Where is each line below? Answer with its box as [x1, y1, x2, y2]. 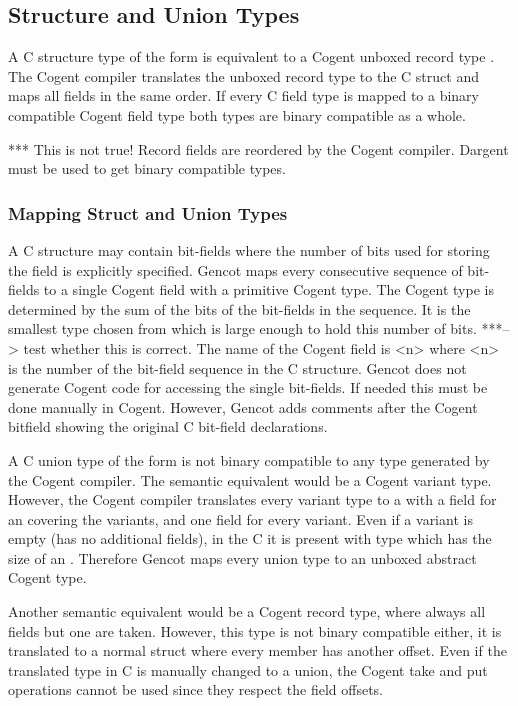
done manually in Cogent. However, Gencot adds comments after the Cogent [8, 396, 478, 417]
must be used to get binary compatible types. [8, 158, 286, 179]
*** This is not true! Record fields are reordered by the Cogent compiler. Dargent [8, 138, 509, 159]
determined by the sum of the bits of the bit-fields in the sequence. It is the [8, 298, 471, 319]
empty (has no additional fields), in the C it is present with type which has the [8, 528, 492, 549]
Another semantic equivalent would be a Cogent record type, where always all [8, 601, 486, 622]
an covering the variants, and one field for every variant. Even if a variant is [8, 508, 473, 529]
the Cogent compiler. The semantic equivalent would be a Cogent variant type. [8, 469, 492, 490]
